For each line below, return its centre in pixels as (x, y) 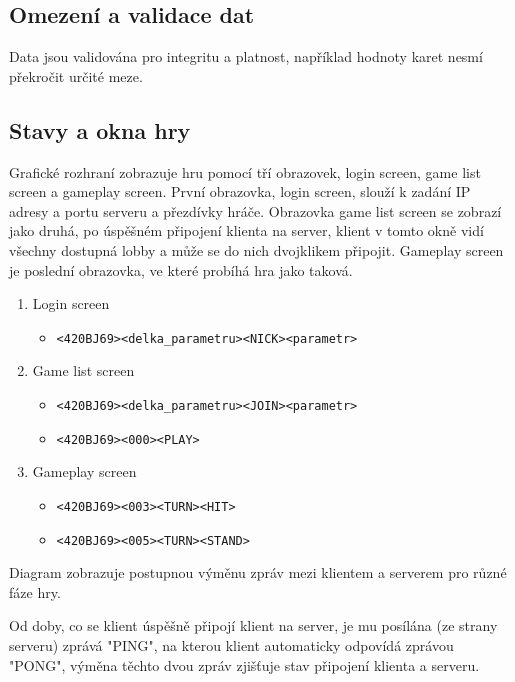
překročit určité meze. (76, 75)
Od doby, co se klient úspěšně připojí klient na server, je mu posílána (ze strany (253, 625)
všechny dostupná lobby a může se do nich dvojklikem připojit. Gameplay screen (256, 249)
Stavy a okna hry (100, 129)
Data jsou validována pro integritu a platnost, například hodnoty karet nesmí (246, 56)
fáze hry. (35, 591)
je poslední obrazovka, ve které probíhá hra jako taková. (181, 269)
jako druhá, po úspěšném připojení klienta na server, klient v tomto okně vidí (246, 230)
